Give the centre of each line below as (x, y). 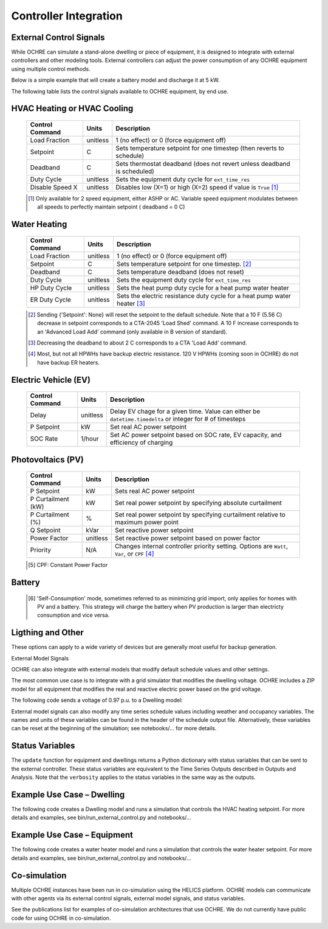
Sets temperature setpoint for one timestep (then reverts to (200, 148)
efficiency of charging (141, 442)
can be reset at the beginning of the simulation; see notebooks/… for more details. (114, 728)
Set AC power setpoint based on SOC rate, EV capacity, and (196, 435)
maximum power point (147, 523)
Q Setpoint (45, 530)
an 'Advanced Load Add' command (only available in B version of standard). (132, 332)
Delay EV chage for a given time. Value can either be (185, 411)
